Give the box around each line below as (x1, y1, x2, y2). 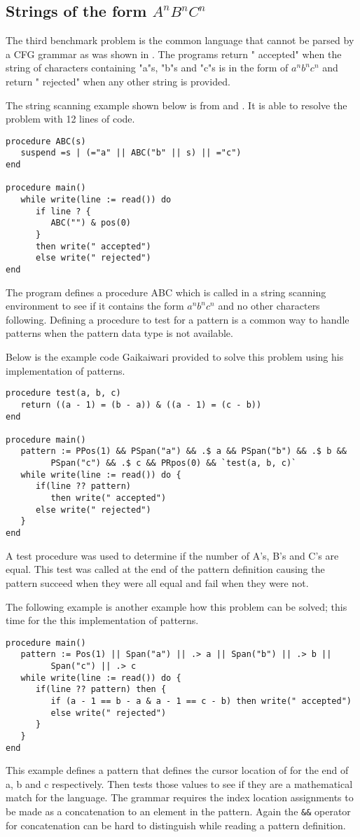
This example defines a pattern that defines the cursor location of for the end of (6, 763, 349, 777)
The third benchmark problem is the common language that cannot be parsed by (6, 33, 354, 48)
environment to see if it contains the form (6, 298, 184, 313)
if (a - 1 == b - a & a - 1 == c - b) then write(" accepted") (50, 696, 352, 706)
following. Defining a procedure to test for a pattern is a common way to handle (6, 312, 349, 326)
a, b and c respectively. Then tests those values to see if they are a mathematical (6, 776, 353, 791)
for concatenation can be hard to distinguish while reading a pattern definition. (6, 817, 346, 832)
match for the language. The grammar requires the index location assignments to (6, 790, 354, 805)
